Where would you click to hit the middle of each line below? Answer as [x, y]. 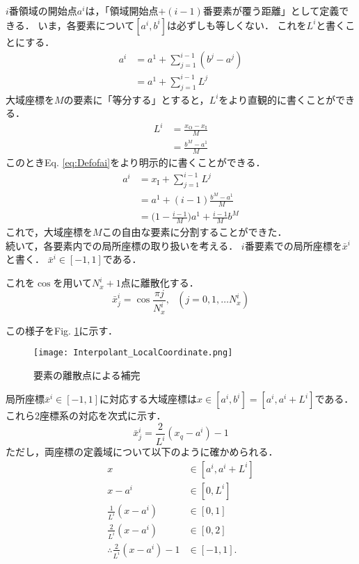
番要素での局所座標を [293, 245]
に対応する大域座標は [149, 399]
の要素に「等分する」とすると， [136, 99]
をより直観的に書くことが [277, 99]
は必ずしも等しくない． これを [237, 25]
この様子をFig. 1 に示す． [62, 330]
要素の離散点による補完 [87, 374]
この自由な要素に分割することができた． [194, 232]
